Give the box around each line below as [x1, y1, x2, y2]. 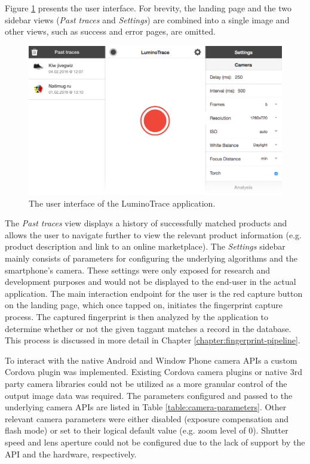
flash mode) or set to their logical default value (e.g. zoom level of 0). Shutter [5, 424, 288, 437]
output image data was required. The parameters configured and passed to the [5, 389, 293, 401]
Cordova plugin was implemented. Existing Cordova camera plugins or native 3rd [5, 365, 303, 378]
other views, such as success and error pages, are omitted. [5, 25, 216, 38]
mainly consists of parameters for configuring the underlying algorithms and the [5, 252, 297, 265]
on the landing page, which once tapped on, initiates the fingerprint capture [5, 299, 283, 311]
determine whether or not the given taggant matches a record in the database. [5, 322, 291, 334]
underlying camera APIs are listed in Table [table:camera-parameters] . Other [5, 401, 287, 413]
